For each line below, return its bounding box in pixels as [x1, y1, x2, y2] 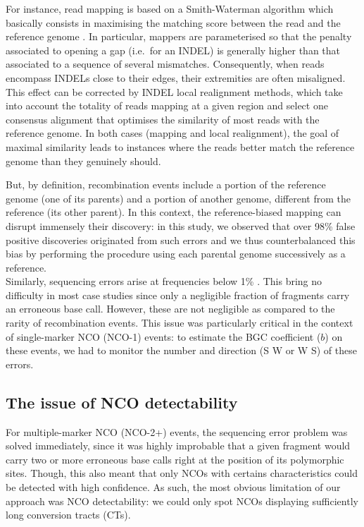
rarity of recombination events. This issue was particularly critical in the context [6, 315, 353, 330]
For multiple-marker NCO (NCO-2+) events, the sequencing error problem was [6, 424, 348, 439]
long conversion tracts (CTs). [6, 507, 131, 522]
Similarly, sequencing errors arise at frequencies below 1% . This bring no [6, 274, 322, 289]
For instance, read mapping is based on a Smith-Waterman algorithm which [6, 1, 334, 16]
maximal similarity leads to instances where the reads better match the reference [6, 139, 355, 154]
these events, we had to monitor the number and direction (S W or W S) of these [6, 343, 357, 358]
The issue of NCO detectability [6, 391, 238, 413]
